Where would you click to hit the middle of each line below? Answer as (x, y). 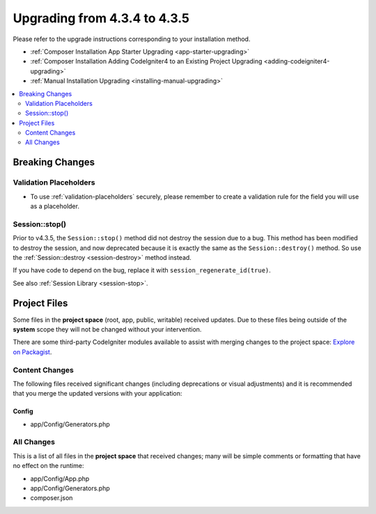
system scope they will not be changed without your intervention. (107, 329)
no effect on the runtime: (48, 466)
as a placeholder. (55, 206)
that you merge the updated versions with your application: (97, 394)
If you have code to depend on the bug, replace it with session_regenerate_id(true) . (142, 270)
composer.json (52, 498)
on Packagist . (32, 352)
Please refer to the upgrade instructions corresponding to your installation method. (132, 39)
